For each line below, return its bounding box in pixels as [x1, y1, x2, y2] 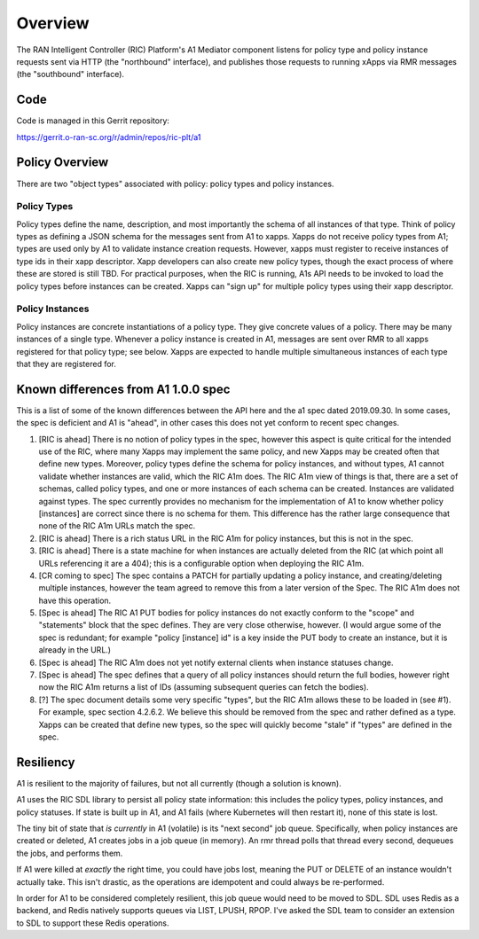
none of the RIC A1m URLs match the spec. [38, 520, 196, 531]
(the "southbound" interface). [16, 69, 124, 80]
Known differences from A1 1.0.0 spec [16, 381, 231, 396]
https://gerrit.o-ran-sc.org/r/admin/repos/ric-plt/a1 [16, 131, 201, 142]
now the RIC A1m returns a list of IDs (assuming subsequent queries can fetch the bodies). [38, 682, 369, 693]
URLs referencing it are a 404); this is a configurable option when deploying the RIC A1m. [38, 558, 365, 568]
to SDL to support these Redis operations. [16, 918, 169, 928]
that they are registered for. [16, 358, 117, 369]
